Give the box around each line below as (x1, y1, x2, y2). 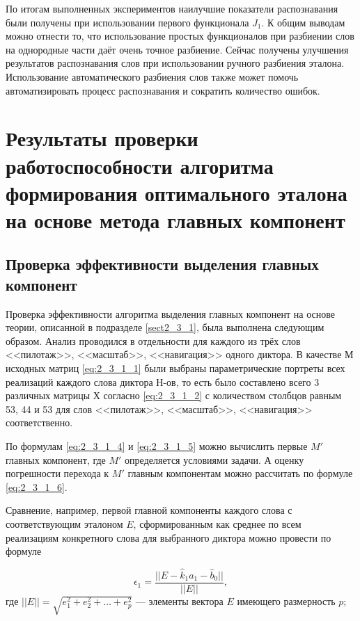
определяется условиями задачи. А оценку (125, 452, 304, 467)
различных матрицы (6, 388, 91, 403)
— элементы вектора (135, 594, 224, 608)
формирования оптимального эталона (6, 178, 347, 207)
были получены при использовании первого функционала (6, 15, 249, 29)
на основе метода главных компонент (6, 205, 345, 234)
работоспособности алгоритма (6, 151, 274, 179)
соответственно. (6, 415, 73, 430)
